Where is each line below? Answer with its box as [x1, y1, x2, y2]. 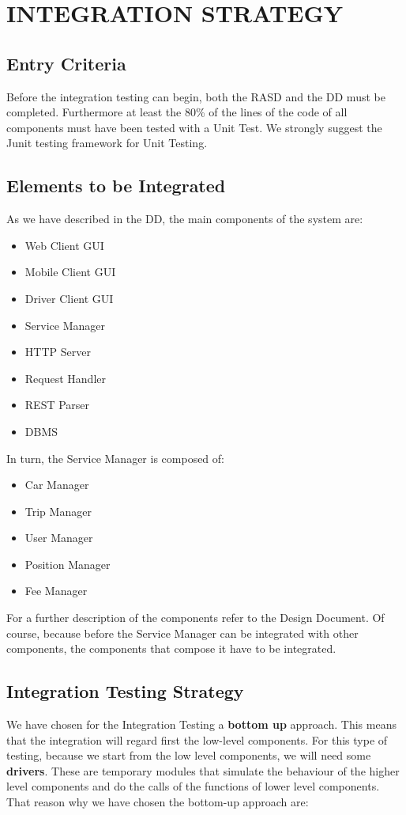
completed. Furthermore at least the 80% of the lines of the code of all [6, 104, 348, 120]
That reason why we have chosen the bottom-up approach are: [6, 794, 309, 810]
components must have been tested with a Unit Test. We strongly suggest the [6, 119, 382, 135]
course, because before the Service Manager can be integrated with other [6, 624, 359, 641]
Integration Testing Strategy [6, 679, 244, 703]
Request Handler [24, 370, 106, 386]
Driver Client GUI [24, 290, 114, 306]
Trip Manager [24, 502, 92, 519]
